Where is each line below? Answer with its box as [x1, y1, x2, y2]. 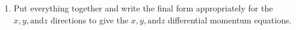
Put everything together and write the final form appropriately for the [13, 2, 273, 14]
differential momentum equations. [167, 13, 292, 26]
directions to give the [50, 13, 129, 26]
